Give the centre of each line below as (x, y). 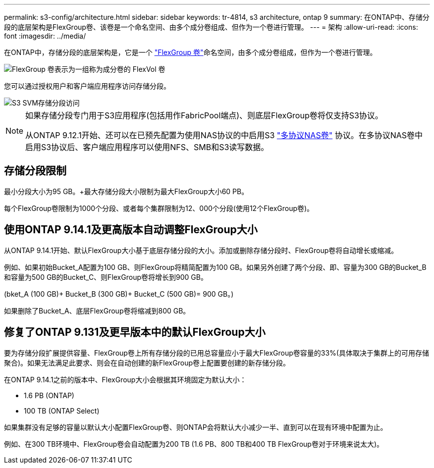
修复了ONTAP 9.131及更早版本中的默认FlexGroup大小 (135, 332)
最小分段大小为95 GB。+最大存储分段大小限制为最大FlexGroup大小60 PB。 (126, 191)
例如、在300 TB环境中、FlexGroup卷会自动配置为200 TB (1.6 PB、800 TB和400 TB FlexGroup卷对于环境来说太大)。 (194, 444)
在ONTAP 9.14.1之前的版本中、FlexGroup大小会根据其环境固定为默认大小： (125, 379)
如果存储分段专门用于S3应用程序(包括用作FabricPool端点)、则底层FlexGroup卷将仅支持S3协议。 (204, 115)
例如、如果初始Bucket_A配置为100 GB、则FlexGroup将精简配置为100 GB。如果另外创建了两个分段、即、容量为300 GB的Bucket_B (215, 267)
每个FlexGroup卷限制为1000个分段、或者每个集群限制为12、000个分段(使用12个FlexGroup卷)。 (159, 208)
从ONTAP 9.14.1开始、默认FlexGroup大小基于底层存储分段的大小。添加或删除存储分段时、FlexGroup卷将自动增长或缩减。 (201, 250)
